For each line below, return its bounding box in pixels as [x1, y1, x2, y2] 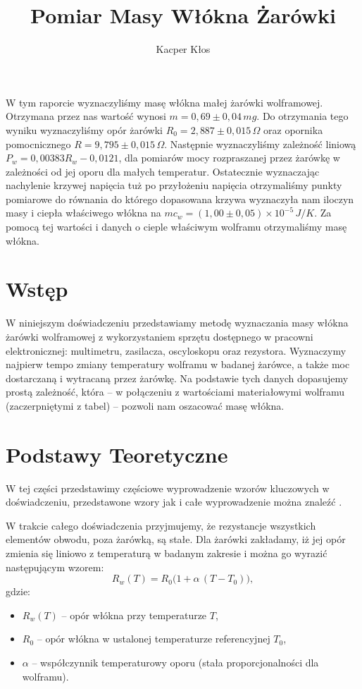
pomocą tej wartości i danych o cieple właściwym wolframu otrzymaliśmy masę [6, 219, 347, 234]
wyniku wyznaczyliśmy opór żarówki [6, 122, 163, 137]
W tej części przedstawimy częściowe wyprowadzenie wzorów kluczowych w [6, 480, 330, 495]
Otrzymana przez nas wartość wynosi [6, 109, 166, 123]
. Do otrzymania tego [256, 109, 349, 123]
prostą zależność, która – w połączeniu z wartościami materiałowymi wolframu [6, 384, 345, 399]
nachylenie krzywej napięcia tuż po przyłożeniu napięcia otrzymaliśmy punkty [6, 178, 342, 193]
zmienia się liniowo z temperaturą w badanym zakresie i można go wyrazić [6, 546, 327, 561]
